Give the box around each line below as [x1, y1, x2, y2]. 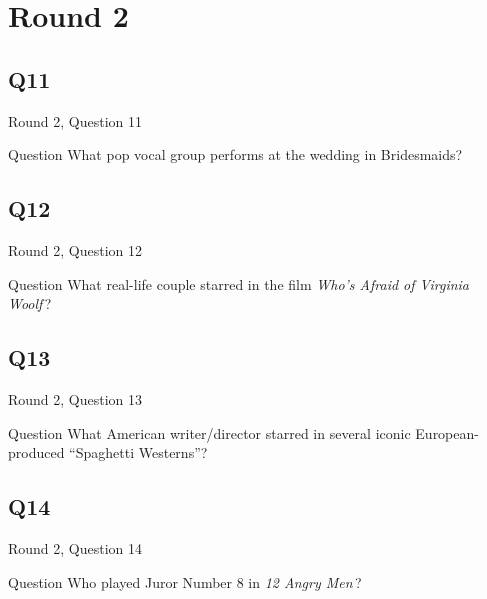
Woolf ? [8, 293, 52, 314]
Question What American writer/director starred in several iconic [8, 422, 411, 443]
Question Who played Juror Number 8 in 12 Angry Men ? [8, 571, 362, 592]
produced [8, 442, 65, 463]
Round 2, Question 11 [8, 110, 143, 131]
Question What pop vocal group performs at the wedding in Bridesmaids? [8, 144, 463, 165]
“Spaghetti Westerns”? [69, 442, 208, 463]
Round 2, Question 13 [8, 388, 143, 409]
